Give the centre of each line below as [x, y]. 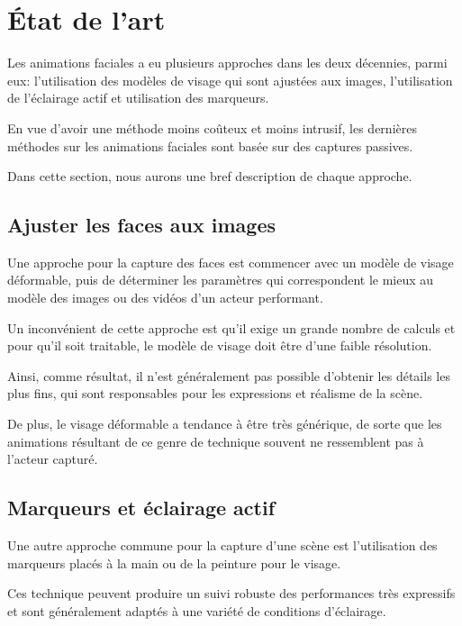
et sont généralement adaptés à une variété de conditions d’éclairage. [197, 610]
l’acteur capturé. [53, 459]
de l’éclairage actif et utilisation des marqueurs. [138, 98]
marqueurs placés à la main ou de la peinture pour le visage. [174, 562]
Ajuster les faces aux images [142, 225]
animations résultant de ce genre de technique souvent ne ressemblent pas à [216, 441]
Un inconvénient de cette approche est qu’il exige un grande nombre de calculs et [231, 327]
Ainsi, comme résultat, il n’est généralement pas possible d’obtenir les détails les [229, 375]
